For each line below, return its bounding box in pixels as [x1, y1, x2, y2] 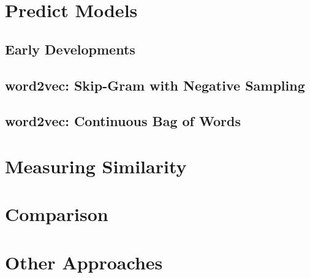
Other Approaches [5, 249, 163, 274]
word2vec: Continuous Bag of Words [5, 111, 241, 130]
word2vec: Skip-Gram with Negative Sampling [5, 75, 305, 94]
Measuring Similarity [5, 153, 187, 178]
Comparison [5, 201, 108, 227]
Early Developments [5, 39, 135, 58]
